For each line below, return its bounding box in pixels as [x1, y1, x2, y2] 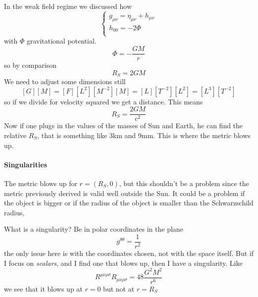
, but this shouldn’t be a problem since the [119, 178, 249, 188]
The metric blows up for [4, 178, 77, 188]
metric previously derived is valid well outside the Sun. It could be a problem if [4, 188, 245, 198]
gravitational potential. [26, 36, 97, 46]
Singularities [4, 159, 48, 169]
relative [4, 130, 27, 140]
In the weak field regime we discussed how [4, 1, 132, 11]
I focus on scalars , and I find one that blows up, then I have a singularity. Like [4, 257, 243, 268]
